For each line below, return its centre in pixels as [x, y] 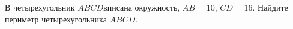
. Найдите [270, 7]
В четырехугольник [40, 7]
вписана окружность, [142, 7]
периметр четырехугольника [56, 19]
